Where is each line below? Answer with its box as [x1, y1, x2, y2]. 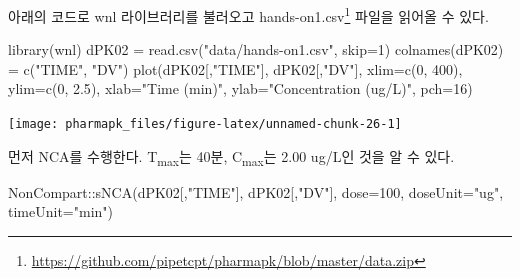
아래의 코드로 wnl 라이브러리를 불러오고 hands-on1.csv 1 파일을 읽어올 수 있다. [8, 3, 489, 26]
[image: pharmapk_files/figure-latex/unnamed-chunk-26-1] [8, 117, 402, 132]
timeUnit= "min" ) [8, 201, 113, 222]
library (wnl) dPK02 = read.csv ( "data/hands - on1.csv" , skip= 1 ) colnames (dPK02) [8, 39, 504, 60]
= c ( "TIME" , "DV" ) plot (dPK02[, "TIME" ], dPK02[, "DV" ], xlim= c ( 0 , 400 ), [8, 58, 463, 79]
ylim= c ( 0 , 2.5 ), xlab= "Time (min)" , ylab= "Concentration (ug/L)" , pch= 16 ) [8, 78, 473, 99]
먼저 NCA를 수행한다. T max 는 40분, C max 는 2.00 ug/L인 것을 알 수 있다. [8, 145, 455, 169]
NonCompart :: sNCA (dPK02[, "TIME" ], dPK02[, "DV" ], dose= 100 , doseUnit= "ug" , [8, 181, 504, 202]
